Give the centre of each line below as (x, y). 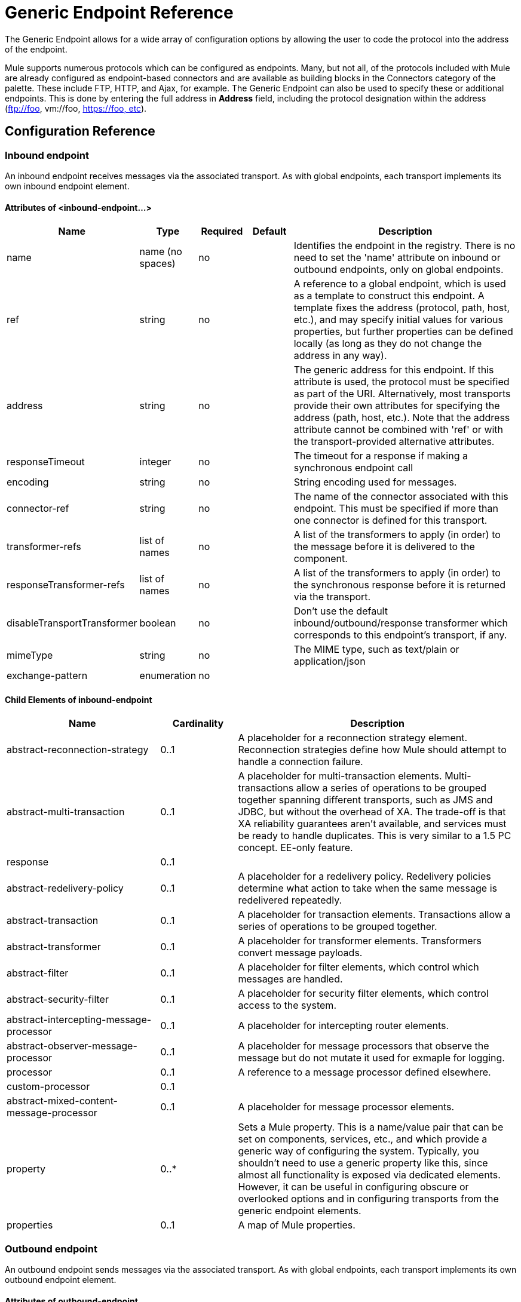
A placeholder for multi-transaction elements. (340, 776)
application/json (330, 661)
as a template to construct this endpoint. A (389, 296)
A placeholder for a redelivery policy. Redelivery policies (364, 876)
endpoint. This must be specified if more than (396, 509)
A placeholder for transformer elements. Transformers (360, 941)
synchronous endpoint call (353, 468)
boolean (158, 623)
